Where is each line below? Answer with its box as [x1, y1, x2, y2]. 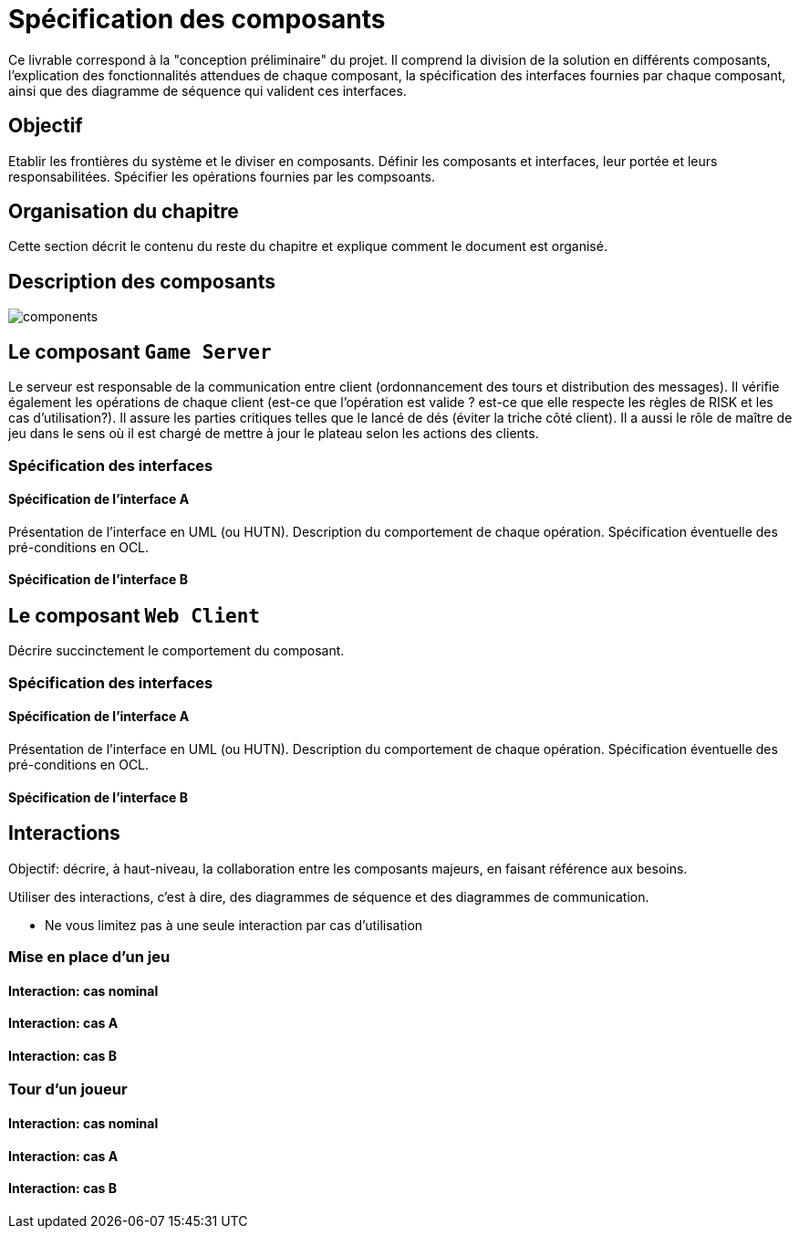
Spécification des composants [8, 4, 386, 35]
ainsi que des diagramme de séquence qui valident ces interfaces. [8, 82, 407, 99]
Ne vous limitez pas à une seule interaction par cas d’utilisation [45, 917, 423, 933]
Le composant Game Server [8, 340, 272, 363]
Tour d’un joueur [8, 1080, 128, 1099]
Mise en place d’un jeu [8, 947, 171, 966]
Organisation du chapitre [8, 200, 239, 224]
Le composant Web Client [8, 603, 261, 627]
